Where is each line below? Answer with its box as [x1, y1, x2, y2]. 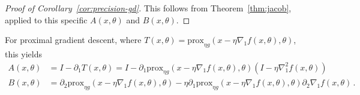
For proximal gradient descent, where [5, 33, 142, 46]
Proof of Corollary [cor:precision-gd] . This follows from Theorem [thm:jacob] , [5, 2, 292, 14]
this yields [5, 47, 42, 60]
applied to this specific [5, 13, 88, 26]
